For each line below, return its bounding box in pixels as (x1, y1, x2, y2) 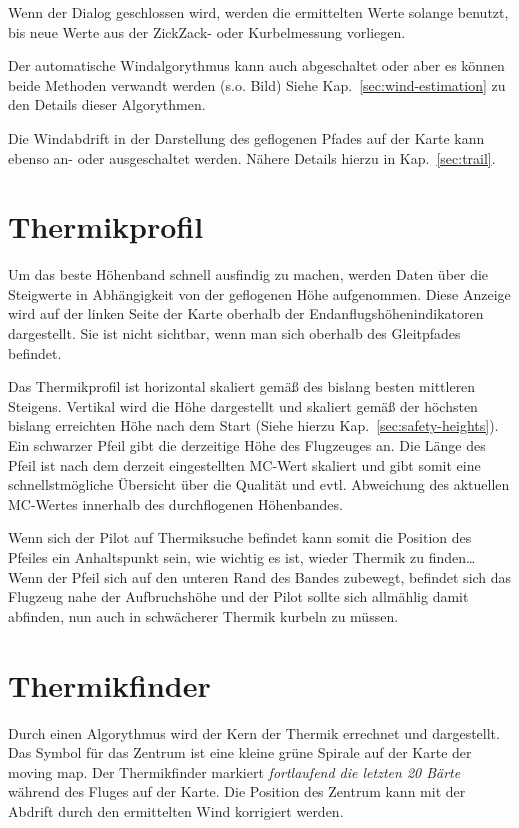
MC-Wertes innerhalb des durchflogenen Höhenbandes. (8, 493, 343, 514)
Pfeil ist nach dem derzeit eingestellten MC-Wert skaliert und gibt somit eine (8, 454, 481, 475)
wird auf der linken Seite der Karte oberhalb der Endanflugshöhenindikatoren (8, 303, 484, 324)
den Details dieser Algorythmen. (8, 94, 206, 115)
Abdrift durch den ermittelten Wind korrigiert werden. (8, 800, 344, 821)
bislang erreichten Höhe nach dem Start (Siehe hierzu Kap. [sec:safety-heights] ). (8, 415, 499, 436)
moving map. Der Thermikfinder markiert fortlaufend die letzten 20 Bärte (8, 761, 461, 782)
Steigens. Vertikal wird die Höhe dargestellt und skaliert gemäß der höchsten (8, 395, 478, 416)
